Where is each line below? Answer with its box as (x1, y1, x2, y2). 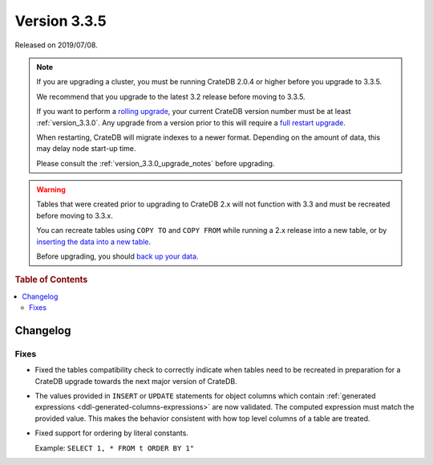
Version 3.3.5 (14, 12, 107, 30)
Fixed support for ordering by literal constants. (34, 428, 188, 438)
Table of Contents (14, 274, 88, 285)
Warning (36, 185, 66, 194)
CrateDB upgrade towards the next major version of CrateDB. (34, 376, 238, 385)
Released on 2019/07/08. (14, 40, 98, 50)
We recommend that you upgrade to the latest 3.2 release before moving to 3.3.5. (36, 92, 306, 101)
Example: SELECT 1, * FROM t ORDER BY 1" (34, 443, 195, 453)
